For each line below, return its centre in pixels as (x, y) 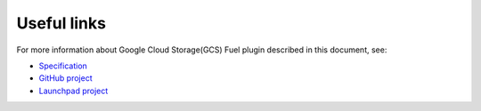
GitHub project (65, 78)
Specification (63, 66)
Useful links (61, 23)
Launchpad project (73, 91)
